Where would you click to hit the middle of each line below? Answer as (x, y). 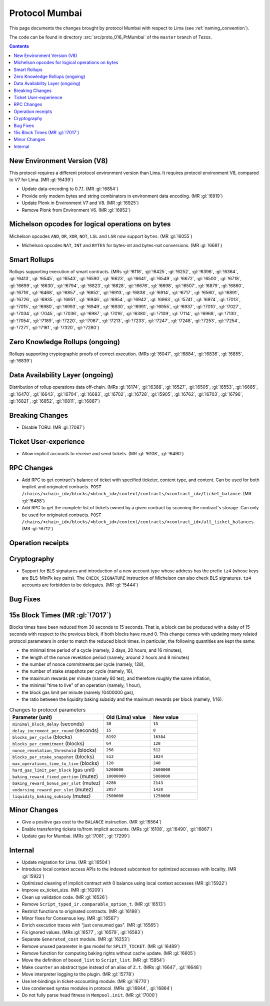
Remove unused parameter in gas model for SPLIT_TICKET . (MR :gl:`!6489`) (101, 946)
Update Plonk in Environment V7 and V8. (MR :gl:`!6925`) (80, 203)
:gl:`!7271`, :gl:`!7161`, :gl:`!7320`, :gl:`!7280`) (54, 327)
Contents (19, 46)
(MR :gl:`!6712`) (37, 529)
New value (166, 717)
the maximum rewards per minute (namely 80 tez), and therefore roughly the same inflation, (116, 678)
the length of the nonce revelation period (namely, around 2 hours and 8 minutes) (105, 657)
